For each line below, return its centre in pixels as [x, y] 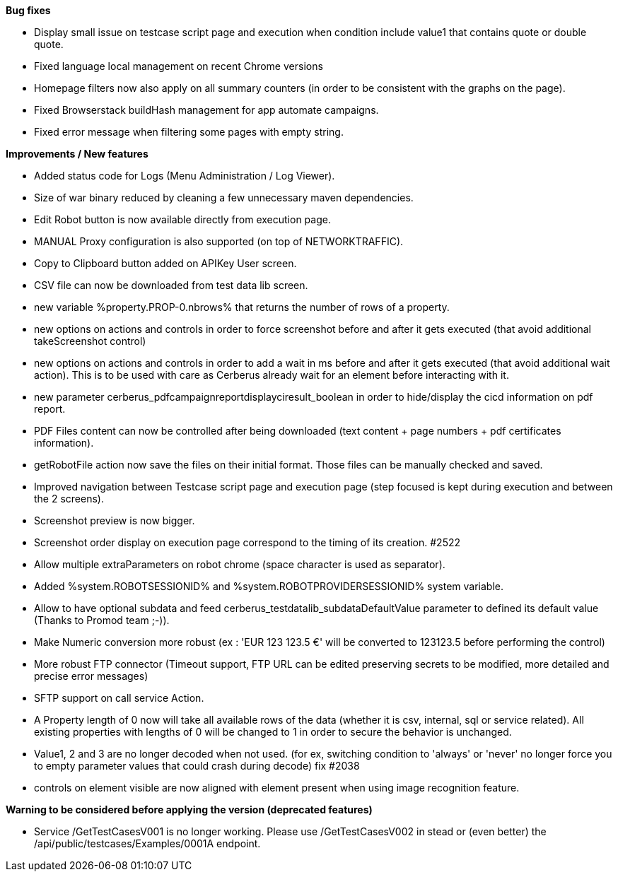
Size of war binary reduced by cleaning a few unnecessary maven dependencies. [224, 198]
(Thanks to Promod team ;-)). [102, 620]
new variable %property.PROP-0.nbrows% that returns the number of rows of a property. [242, 307]
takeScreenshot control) [90, 341]
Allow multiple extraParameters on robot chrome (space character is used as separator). [240, 564]
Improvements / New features [77, 154]
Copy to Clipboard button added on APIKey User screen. [165, 263]
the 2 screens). [69, 499]
